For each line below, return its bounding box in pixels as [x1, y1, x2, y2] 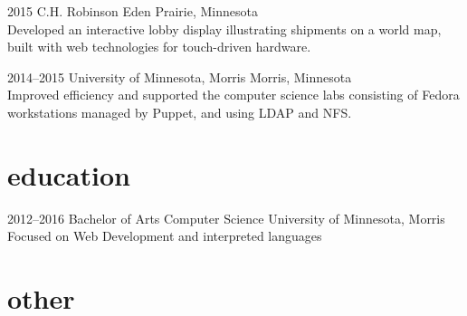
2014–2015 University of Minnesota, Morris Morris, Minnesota [7, 67, 352, 86]
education [7, 156, 130, 193]
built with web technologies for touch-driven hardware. [7, 37, 311, 56]
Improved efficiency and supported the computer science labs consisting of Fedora [7, 85, 460, 104]
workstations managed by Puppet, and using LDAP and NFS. [7, 102, 352, 121]
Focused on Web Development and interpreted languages [7, 226, 322, 245]
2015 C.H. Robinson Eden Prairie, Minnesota [7, 2, 258, 20]
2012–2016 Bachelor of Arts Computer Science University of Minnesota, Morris [7, 208, 445, 227]
